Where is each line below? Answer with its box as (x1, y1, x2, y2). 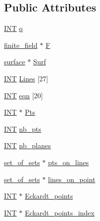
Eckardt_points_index (25, 207, 95, 218)
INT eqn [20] (4, 90, 43, 100)
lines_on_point (48, 174, 96, 184)
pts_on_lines (48, 157, 89, 167)
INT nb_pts (4, 123, 41, 134)
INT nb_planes (4, 140, 51, 151)
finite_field (4, 39, 38, 50)
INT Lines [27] (4, 73, 48, 83)
